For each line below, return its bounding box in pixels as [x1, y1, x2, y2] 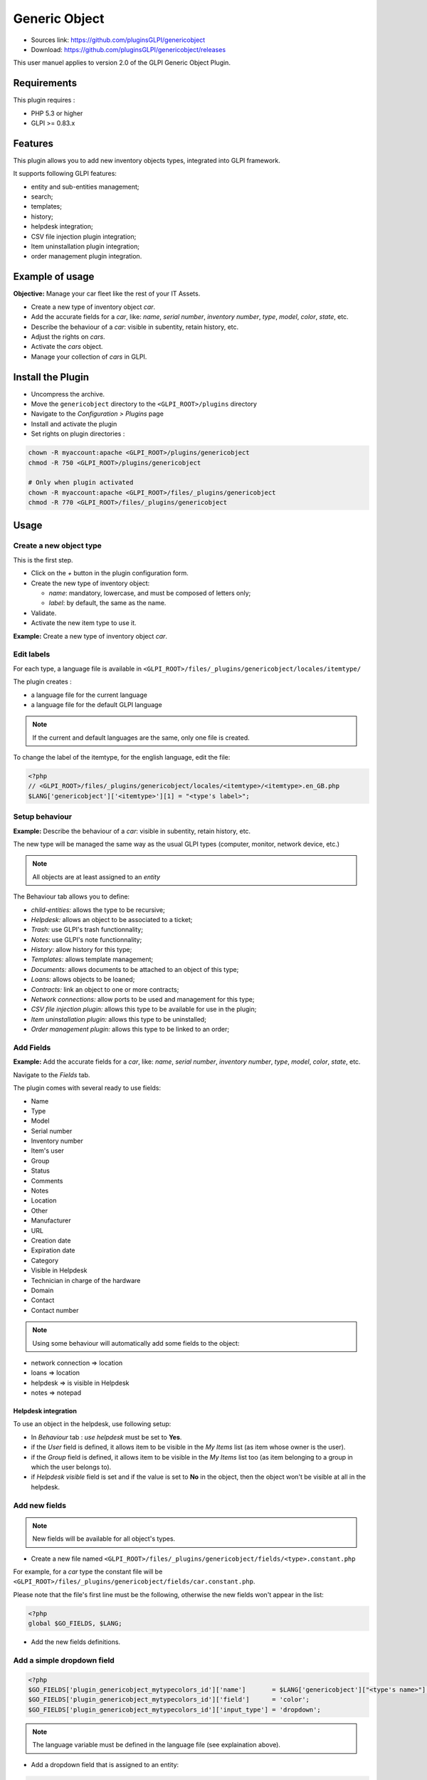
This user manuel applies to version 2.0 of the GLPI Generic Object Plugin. [13, 58, 231, 67]
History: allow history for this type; [31, 946, 132, 954]
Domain [31, 1286, 54, 1294]
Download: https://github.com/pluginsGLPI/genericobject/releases [31, 45, 226, 53]
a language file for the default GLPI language [31, 700, 163, 708]
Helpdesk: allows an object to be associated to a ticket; [31, 915, 193, 923]
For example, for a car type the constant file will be [13, 1567, 163, 1576]
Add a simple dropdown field [13, 1655, 115, 1665]
